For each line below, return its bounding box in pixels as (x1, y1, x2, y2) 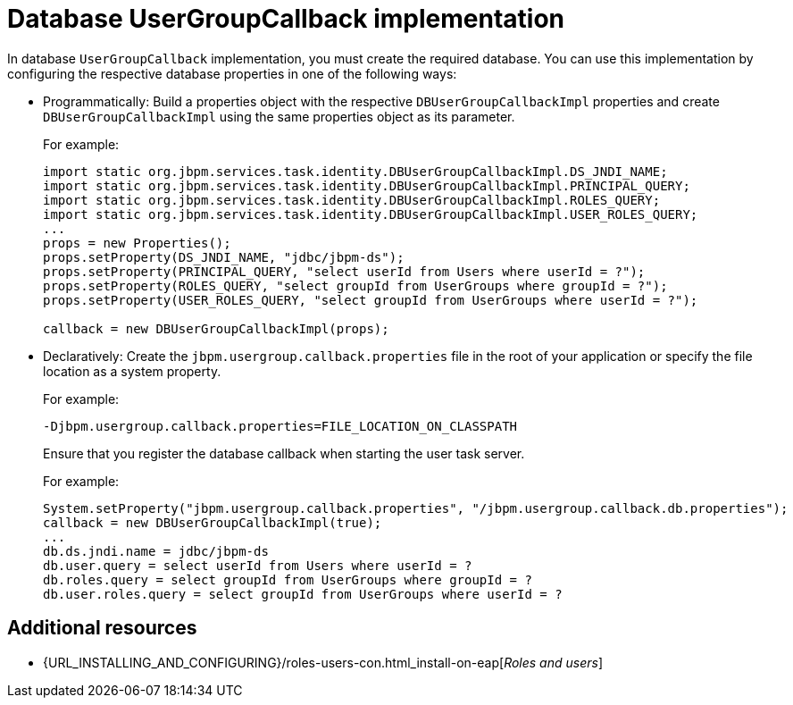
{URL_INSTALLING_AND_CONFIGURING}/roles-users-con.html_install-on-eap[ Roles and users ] (43, 654, 604, 670)
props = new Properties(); (43, 235, 231, 250)
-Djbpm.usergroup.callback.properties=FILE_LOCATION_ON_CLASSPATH (43, 418, 518, 433)
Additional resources (7, 617, 197, 640)
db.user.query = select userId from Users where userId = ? (43, 558, 472, 573)
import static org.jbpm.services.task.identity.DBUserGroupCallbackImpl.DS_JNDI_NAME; (43, 164, 668, 179)
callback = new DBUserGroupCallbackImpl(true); (43, 515, 382, 530)
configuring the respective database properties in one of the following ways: (7, 65, 457, 81)
